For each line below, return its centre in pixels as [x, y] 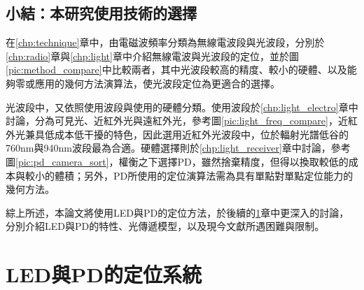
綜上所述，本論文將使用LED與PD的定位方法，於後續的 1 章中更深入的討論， [177, 212]
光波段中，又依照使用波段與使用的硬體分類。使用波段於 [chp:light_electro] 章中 [182, 107]
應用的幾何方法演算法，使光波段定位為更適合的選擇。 [157, 83]
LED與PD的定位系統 [104, 274]
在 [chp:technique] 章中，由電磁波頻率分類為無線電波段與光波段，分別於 [165, 42]
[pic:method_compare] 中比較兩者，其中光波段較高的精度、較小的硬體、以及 [176, 70]
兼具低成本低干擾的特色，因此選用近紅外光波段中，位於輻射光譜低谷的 [187, 134]
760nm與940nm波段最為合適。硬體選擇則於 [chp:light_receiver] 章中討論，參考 [178, 148]
